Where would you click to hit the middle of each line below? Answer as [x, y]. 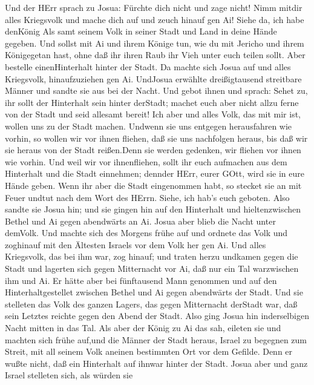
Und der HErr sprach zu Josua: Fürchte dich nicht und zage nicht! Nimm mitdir [154, 7]
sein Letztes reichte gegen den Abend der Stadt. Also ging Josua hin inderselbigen [157, 316]
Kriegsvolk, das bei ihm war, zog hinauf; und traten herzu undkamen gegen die [152, 256]
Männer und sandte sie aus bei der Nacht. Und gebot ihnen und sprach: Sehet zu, [156, 90]
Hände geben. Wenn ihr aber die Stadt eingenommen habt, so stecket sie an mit [153, 185]
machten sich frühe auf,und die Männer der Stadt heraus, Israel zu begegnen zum [156, 339]
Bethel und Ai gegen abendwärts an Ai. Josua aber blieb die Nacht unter [140, 221]
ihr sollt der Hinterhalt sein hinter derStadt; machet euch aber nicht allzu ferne [152, 102]
